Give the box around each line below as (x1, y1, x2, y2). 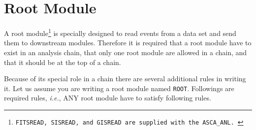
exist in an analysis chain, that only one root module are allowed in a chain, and (4, 47, 247, 57)
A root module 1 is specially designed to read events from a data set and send (4, 27, 236, 38)
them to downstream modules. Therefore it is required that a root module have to (4, 37, 252, 48)
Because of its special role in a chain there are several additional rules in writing (4, 73, 246, 84)
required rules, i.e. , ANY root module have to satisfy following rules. (4, 93, 211, 103)
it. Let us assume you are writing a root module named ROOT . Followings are (4, 83, 234, 93)
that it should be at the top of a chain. (4, 57, 121, 67)
